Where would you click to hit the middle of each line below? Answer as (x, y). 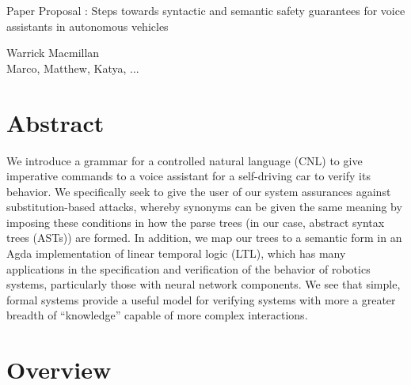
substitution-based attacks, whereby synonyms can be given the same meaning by (204, 207)
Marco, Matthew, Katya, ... (73, 68)
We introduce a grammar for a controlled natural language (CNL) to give (185, 160)
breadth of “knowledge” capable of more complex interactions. (157, 315)
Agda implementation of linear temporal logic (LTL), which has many (176, 253)
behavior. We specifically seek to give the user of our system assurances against (199, 191)
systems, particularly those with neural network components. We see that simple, (204, 284)
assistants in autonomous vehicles (88, 26)
